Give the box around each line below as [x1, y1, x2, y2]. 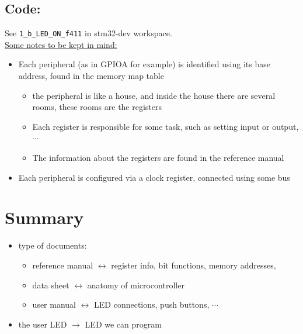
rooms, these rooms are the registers [32, 101, 162, 113]
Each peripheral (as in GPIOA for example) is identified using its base [18, 58, 270, 70]
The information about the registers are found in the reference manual [32, 151, 284, 164]
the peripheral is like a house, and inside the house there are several [32, 89, 276, 101]
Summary [5, 205, 84, 229]
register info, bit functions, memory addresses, [111, 259, 276, 271]
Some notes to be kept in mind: [5, 38, 117, 50]
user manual [32, 298, 76, 311]
